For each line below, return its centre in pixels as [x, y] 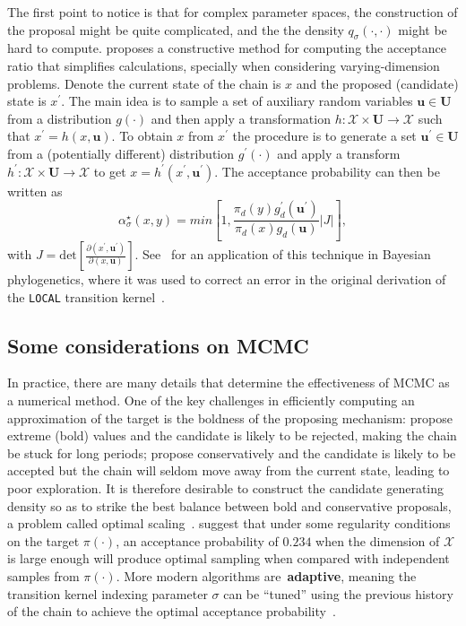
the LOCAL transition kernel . [86, 296]
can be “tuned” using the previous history [338, 593]
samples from [43, 576]
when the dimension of [378, 540]
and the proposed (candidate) [377, 83]
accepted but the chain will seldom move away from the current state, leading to [229, 470]
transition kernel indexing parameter [108, 593]
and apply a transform [339, 153]
